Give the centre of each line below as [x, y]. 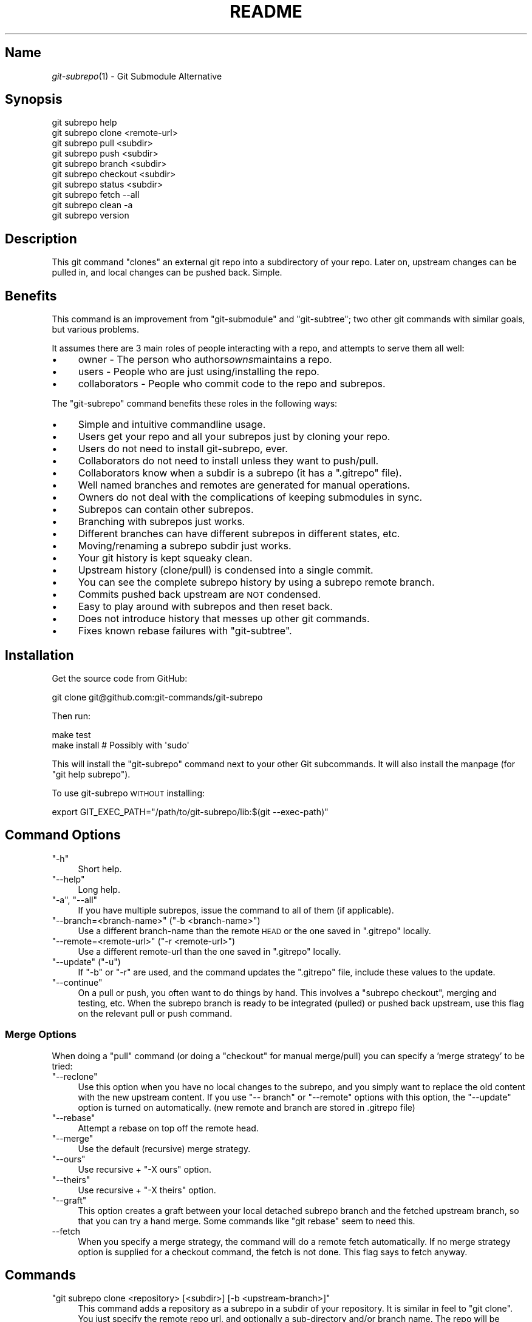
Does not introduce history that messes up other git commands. [224, 619]
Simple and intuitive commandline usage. [172, 425]
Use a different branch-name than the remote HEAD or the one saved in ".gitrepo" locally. [254, 930]
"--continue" [77, 982]
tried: [62, 1066]
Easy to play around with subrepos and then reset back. [205, 607]
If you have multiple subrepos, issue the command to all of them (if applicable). [236, 910]
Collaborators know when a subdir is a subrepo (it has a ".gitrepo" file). [240, 473]
